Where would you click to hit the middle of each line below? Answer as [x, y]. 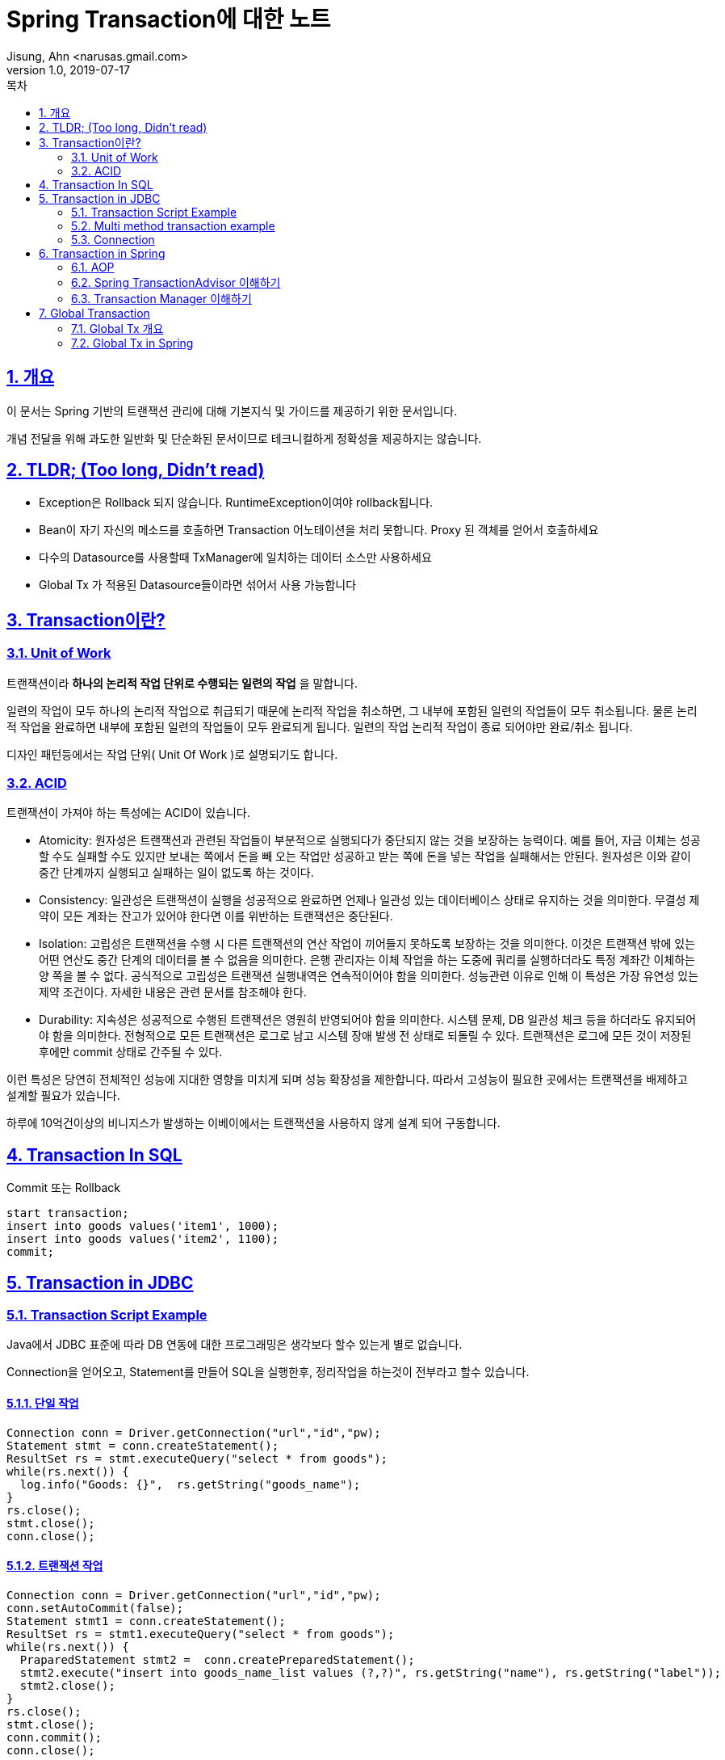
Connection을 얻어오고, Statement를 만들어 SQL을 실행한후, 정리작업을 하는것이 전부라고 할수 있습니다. [268, 1372]
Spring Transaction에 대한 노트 [169, 19]
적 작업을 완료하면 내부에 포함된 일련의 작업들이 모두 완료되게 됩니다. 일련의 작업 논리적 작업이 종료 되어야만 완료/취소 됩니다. [320, 726]
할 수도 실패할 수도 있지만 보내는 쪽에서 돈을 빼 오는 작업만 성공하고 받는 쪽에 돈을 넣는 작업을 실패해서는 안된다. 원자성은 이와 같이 [365, 857]
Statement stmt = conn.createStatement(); [143, 1445]
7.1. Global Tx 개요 [117, 328]
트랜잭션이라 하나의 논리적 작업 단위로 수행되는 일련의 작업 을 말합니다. [182, 683]
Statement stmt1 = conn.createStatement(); [146, 1621]
